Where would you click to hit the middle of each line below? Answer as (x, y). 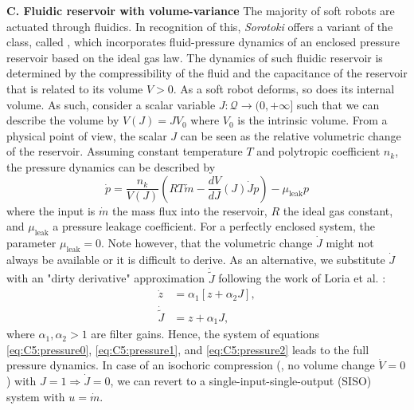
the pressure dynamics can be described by (111, 166)
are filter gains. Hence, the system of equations (205, 334)
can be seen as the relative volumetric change (291, 135)
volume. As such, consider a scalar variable (111, 104)
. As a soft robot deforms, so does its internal (284, 88)
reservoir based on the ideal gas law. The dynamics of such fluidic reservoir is (195, 57)
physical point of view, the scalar (87, 135)
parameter (31, 242)
